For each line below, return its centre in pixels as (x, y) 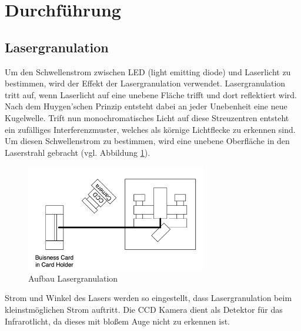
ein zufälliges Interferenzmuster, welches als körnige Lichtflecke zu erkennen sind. (150, 129)
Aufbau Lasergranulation (73, 278)
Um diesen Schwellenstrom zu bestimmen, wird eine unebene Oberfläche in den (147, 141)
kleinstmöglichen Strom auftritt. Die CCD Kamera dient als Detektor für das (144, 310)
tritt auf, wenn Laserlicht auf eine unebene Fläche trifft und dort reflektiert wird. (151, 94)
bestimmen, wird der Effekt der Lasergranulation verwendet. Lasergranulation (145, 83)
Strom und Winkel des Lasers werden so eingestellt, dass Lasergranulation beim (148, 298)
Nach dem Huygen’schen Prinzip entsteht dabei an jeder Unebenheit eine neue (146, 106)
